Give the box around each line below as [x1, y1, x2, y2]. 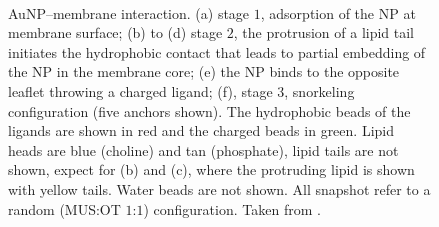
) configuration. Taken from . [143, 198, 321, 219]
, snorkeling [284, 80, 355, 101]
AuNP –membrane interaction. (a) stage [8, 2, 250, 23]
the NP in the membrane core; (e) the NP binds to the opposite [8, 61, 400, 82]
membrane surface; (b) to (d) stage [8, 22, 223, 43]
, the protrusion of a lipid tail [233, 22, 415, 43]
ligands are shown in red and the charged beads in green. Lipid [8, 120, 394, 141]
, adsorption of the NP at [260, 2, 416, 23]
